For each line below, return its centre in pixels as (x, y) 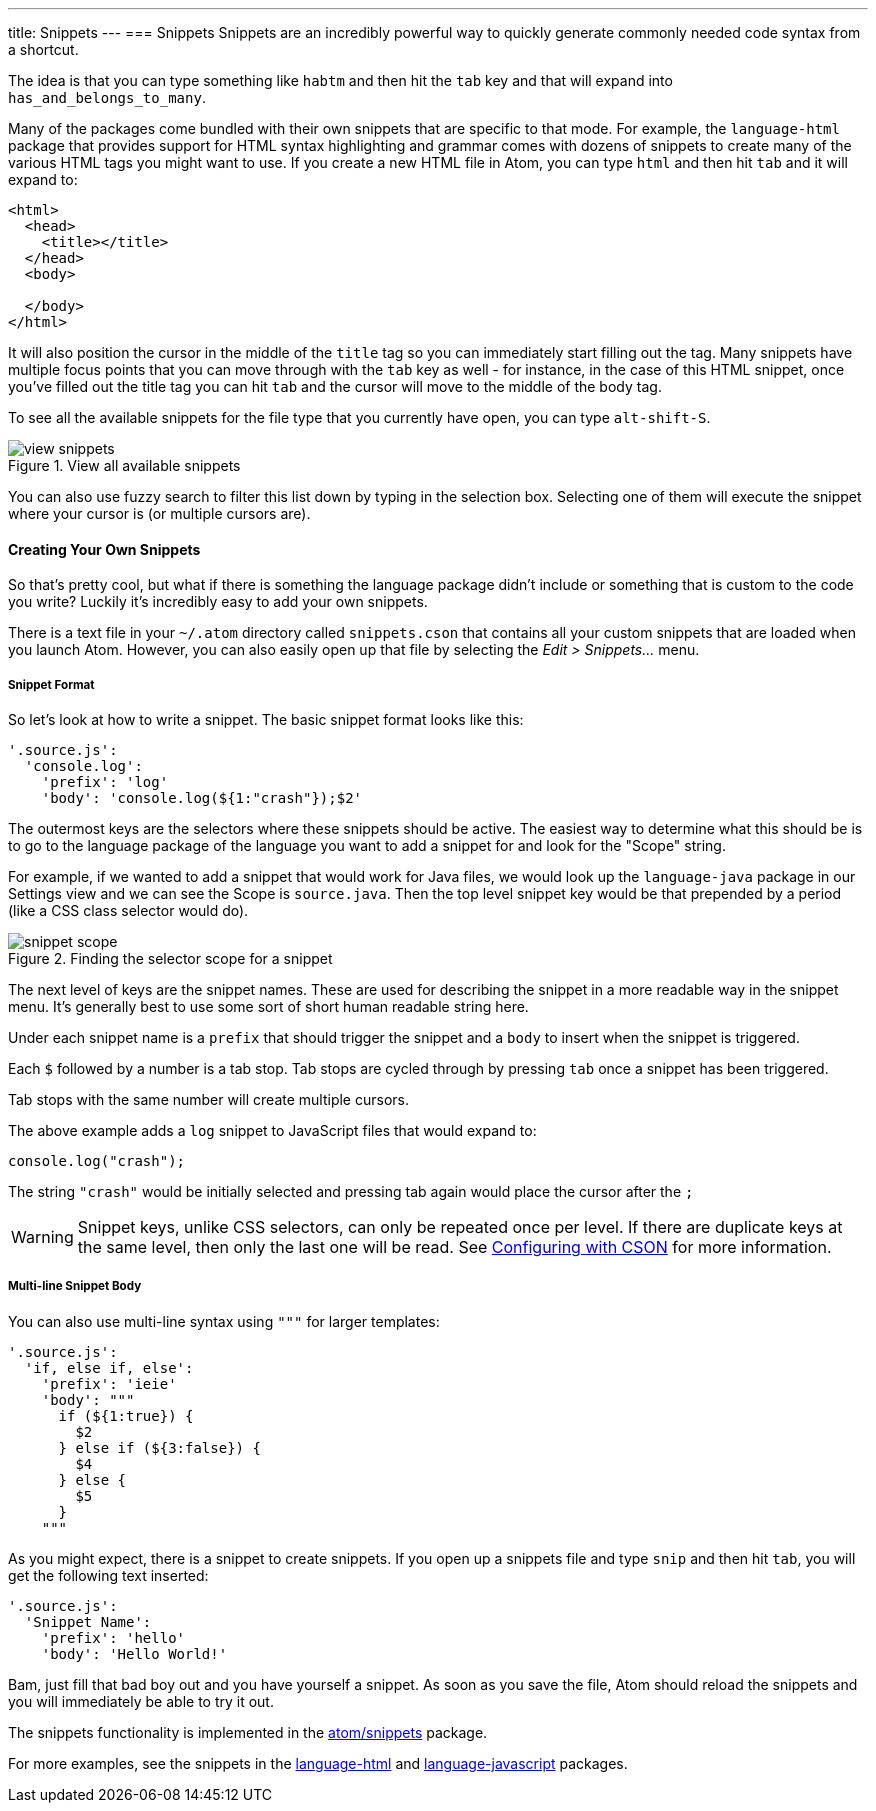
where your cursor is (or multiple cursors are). (159, 513)
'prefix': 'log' (105, 782)
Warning (42, 1237)
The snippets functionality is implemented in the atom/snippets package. (248, 1732)
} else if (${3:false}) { (159, 1447)
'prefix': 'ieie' (109, 1383)
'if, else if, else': (109, 1367)
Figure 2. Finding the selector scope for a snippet (170, 958)
